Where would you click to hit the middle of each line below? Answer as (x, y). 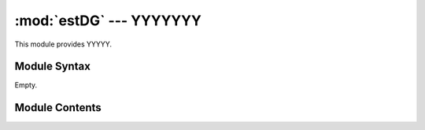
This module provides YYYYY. (63, 44)
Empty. (26, 85)
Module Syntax (52, 67)
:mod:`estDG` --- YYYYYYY (108, 20)
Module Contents (58, 108)
